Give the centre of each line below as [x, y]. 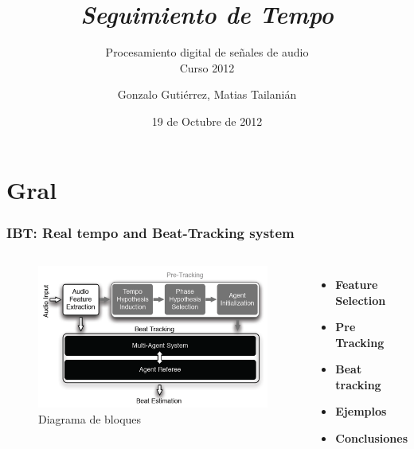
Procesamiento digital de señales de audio [207, 52]
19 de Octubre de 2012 [207, 121]
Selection [361, 300]
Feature [357, 284]
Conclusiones [371, 438]
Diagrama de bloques [90, 418]
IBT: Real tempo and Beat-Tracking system [150, 232]
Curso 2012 [207, 67]
